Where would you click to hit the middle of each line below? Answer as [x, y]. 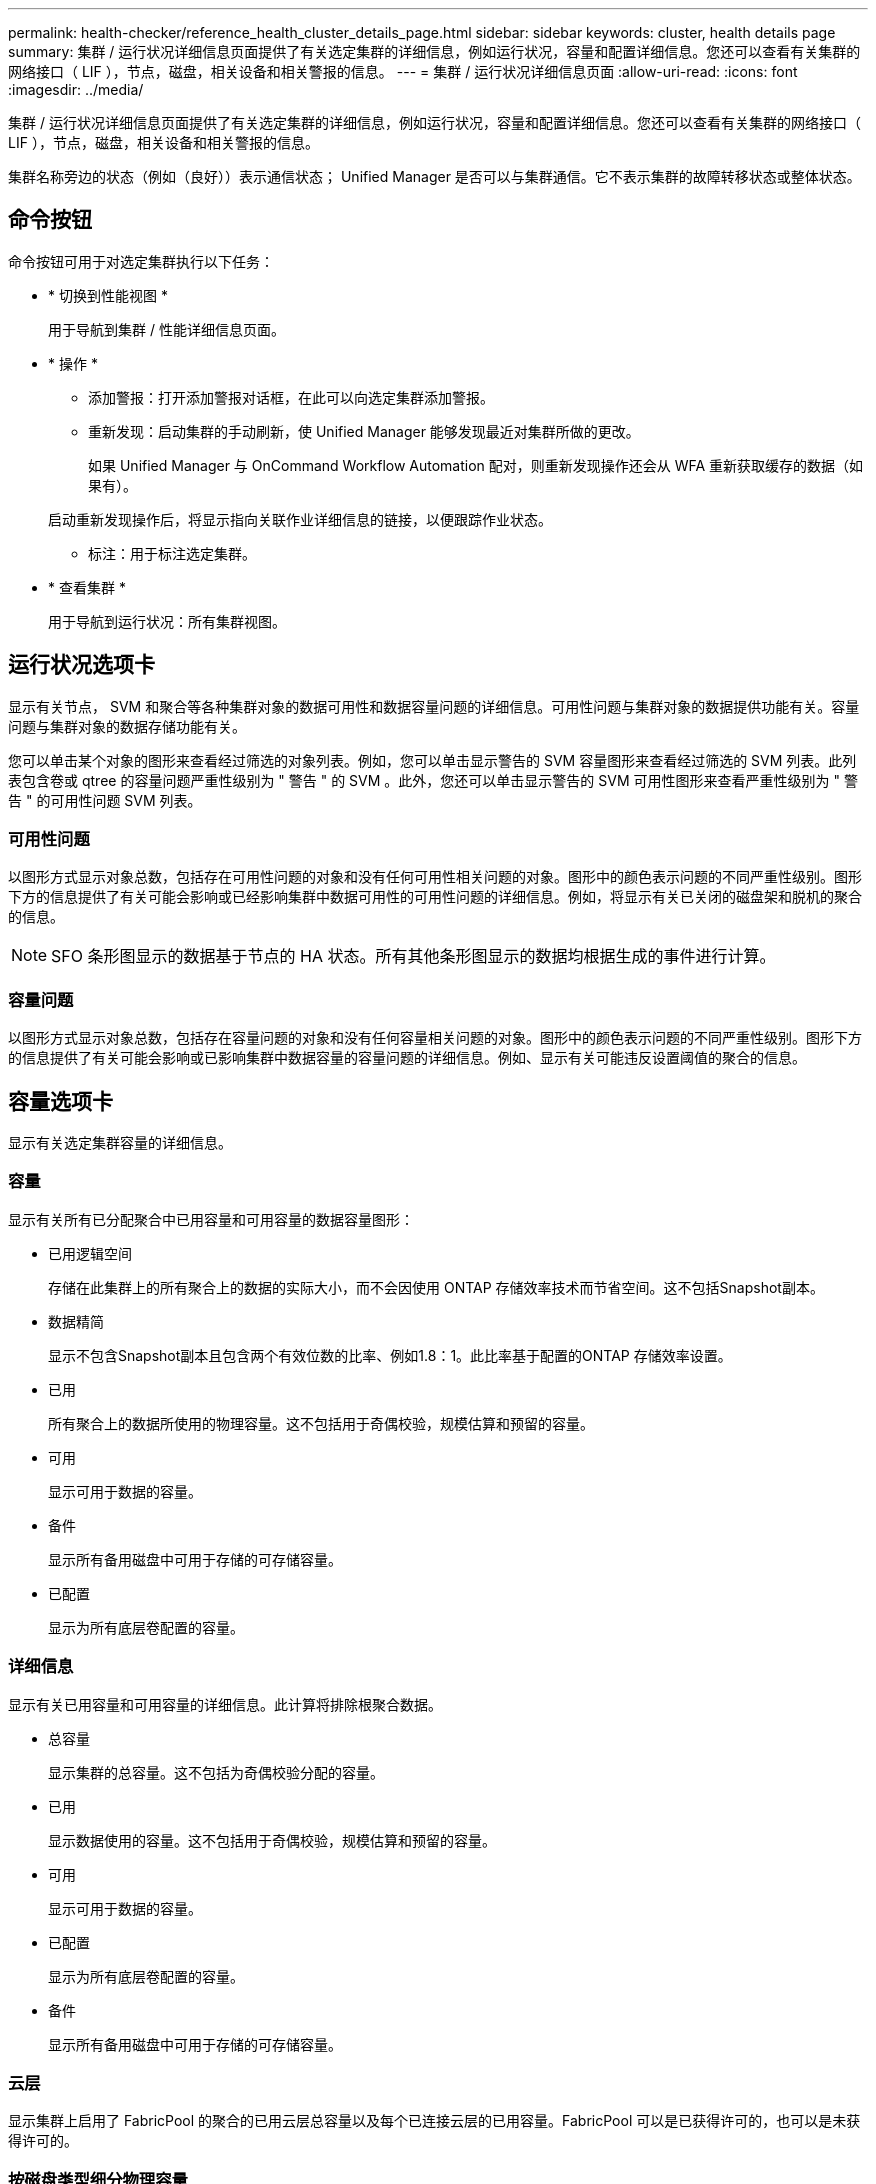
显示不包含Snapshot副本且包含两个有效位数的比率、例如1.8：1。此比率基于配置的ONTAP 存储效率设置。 [390, 1355]
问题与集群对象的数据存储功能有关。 [127, 726]
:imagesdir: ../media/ [76, 89]
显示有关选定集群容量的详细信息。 [120, 1143]
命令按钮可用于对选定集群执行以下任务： [141, 261]
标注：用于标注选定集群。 [172, 553]
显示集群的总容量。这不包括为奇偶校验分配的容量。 [216, 1772]
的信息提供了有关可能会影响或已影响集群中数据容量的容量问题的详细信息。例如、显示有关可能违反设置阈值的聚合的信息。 [407, 1058]
